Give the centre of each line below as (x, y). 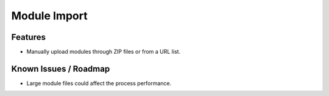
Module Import (49, 16)
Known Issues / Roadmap (61, 69)
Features (28, 37)
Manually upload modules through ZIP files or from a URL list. (104, 52)
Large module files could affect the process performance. (99, 83)
